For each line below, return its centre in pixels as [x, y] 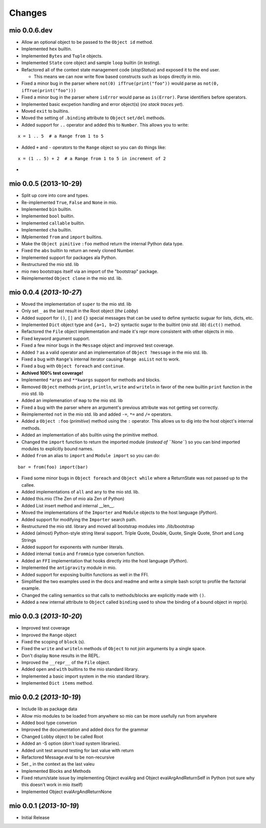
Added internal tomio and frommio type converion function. [83, 554]
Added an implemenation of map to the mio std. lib [72, 400]
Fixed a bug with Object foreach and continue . [73, 366]
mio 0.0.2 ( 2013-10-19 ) [45, 697]
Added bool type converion [49, 723]
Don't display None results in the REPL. [61, 656]
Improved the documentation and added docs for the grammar [85, 729]
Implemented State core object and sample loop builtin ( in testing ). [91, 63]
